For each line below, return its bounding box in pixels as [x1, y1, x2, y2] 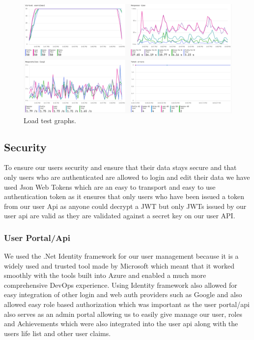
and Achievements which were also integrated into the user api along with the [4, 318, 238, 329]
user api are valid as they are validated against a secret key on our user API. [4, 210, 235, 221]
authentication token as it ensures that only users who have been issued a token [4, 191, 245, 202]
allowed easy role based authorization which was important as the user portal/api [4, 299, 250, 309]
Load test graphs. [24, 115, 76, 125]
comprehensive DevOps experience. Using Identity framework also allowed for [4, 279, 237, 290]
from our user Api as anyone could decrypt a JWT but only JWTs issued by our [4, 201, 247, 211]
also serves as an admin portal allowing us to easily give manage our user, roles [4, 308, 242, 319]
